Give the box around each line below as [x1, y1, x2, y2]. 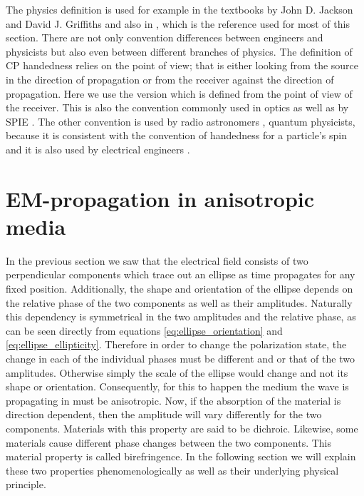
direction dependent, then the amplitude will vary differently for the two [6, 407, 322, 422]
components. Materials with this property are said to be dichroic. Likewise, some [6, 420, 358, 435]
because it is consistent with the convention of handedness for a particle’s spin [6, 128, 348, 143]
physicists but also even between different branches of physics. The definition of [6, 44, 353, 59]
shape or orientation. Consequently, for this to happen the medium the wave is [6, 379, 349, 394]
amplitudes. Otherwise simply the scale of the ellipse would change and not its [6, 365, 348, 380]
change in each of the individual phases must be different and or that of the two [6, 351, 355, 365]
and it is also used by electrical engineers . [6, 141, 190, 156]
